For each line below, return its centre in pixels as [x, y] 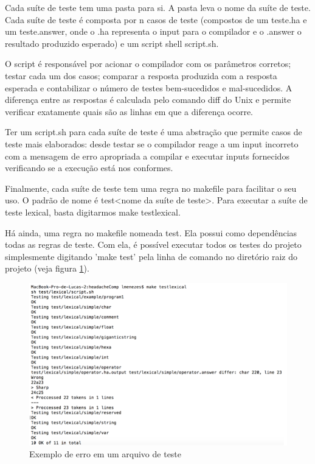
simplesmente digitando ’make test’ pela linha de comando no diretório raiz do [151, 256]
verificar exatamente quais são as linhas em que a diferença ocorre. [129, 111]
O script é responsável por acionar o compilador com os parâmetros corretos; [148, 64]
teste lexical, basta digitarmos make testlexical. [93, 212]
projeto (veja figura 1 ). [47, 268]
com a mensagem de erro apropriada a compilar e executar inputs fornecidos [147, 156]
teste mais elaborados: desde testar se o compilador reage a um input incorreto [152, 143]
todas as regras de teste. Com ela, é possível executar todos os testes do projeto [153, 244]
